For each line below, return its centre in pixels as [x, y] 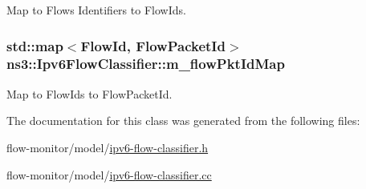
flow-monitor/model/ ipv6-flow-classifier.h [108, 147]
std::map [35, 45]
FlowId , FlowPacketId [153, 45]
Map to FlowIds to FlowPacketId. [89, 93]
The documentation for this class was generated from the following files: [183, 121]
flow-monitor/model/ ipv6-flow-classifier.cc [109, 174]
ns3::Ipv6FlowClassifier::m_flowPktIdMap [146, 64]
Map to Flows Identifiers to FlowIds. [96, 10]
